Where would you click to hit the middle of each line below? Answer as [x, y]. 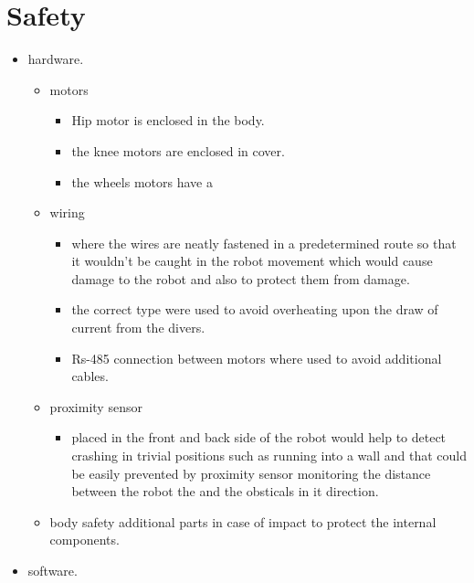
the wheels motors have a [142, 181]
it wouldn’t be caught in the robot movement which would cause [252, 261]
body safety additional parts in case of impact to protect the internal [243, 521]
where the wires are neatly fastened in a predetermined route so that [264, 243]
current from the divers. [138, 328]
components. [84, 540]
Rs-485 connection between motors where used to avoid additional [257, 358]
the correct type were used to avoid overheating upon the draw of [255, 309]
